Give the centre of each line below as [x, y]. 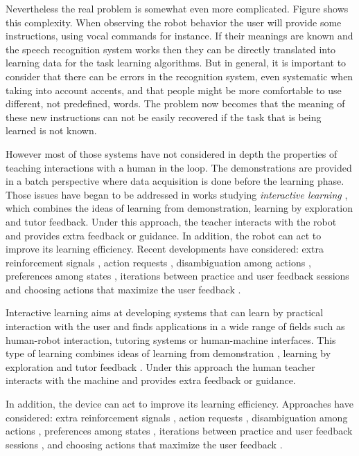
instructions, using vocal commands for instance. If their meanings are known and [179, 36]
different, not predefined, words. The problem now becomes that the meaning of [175, 103]
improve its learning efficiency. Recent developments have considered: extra [165, 249]
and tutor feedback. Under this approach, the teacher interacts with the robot [171, 221]
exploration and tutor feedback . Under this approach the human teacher [160, 366]
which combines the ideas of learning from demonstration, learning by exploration [179, 208]
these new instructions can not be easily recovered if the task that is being [164, 117]
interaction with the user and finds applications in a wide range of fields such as [175, 326]
